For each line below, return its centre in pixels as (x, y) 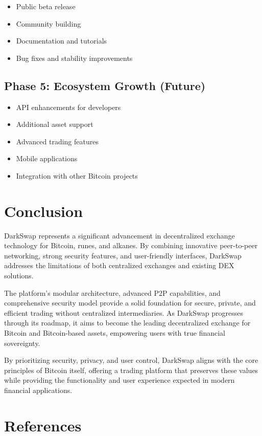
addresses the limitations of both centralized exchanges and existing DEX (119, 265)
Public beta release (46, 6)
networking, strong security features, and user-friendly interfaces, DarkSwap (123, 255)
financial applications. (38, 390)
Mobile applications (47, 158)
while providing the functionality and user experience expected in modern (120, 380)
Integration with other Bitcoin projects (77, 175)
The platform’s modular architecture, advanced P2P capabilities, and (112, 292)
